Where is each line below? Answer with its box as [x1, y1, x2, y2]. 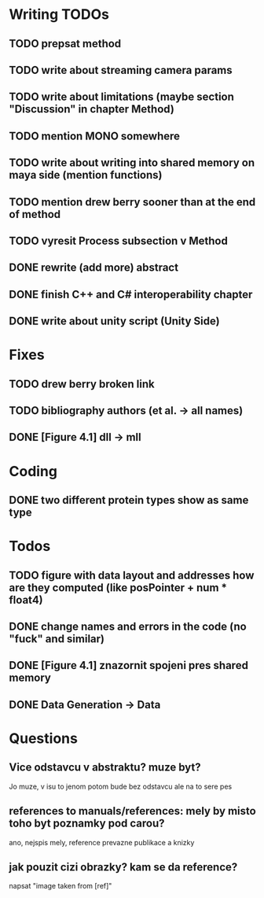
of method [9, 207, 61, 221]
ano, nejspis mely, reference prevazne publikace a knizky [9, 837, 195, 847]
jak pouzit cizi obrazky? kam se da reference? [9, 860, 238, 874]
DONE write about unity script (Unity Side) [9, 315, 220, 328]
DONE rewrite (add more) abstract [9, 261, 179, 275]
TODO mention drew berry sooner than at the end [9, 195, 256, 209]
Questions [9, 730, 78, 747]
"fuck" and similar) [9, 632, 105, 645]
